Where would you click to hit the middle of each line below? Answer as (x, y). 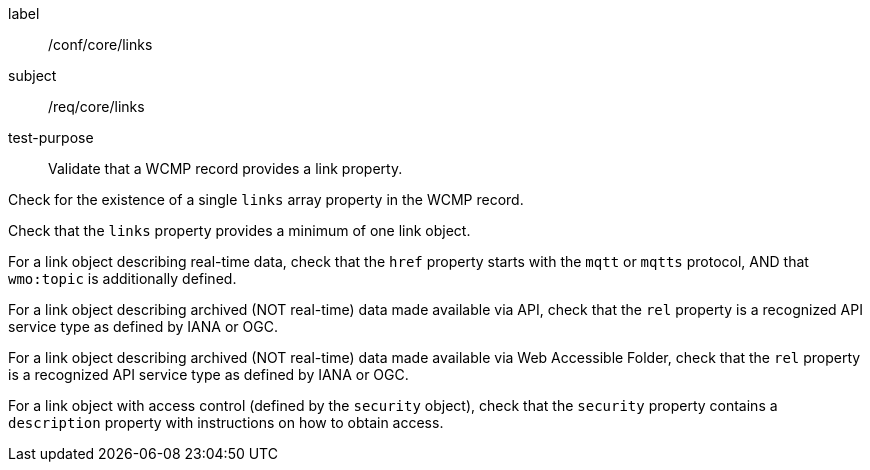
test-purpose (51, 137)
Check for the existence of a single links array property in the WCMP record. (266, 199)
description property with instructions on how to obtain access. (226, 422)
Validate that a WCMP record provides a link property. (225, 168)
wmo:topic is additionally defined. (122, 278)
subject (32, 75)
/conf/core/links (100, 44)
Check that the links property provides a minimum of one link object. (239, 230)
